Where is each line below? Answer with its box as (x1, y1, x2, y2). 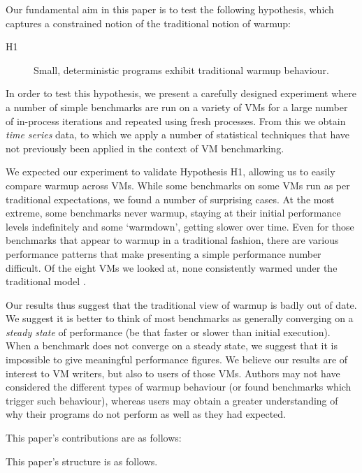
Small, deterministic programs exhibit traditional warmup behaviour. (34, 62, 329, 77)
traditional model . (6, 274, 86, 289)
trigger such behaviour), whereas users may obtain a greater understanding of (6, 393, 338, 407)
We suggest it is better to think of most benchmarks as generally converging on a (6, 311, 354, 326)
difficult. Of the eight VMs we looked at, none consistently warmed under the (6, 260, 338, 275)
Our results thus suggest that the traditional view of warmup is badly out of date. (6, 297, 357, 312)
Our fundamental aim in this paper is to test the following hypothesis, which (6, 2, 334, 16)
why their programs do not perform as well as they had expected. (6, 407, 286, 421)
